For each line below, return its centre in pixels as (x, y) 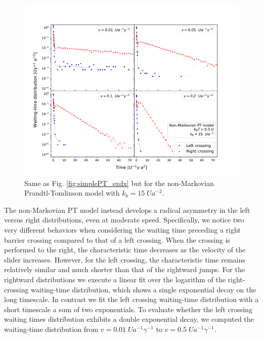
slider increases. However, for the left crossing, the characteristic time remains (125, 259)
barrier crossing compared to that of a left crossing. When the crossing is (117, 239)
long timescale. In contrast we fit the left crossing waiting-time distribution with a (131, 299)
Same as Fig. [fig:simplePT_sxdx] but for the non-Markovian (119, 183)
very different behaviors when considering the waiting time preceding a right (122, 230)
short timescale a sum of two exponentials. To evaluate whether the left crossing (128, 309)
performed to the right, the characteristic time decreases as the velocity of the (125, 250)
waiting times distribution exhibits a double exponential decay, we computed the (129, 319)
